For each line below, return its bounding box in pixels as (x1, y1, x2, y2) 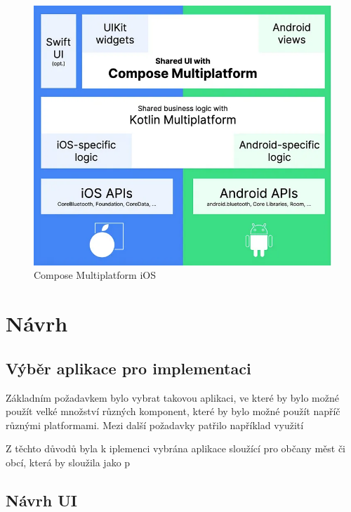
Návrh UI (6, 489, 77, 511)
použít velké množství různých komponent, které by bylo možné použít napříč (6, 404, 340, 419)
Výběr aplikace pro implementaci (6, 357, 251, 379)
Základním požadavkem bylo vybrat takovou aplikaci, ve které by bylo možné (6, 390, 339, 405)
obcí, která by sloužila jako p (6, 454, 131, 469)
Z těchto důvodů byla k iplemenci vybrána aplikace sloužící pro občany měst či (6, 441, 346, 456)
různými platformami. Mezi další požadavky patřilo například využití (6, 417, 304, 432)
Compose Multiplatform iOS (34, 268, 156, 282)
